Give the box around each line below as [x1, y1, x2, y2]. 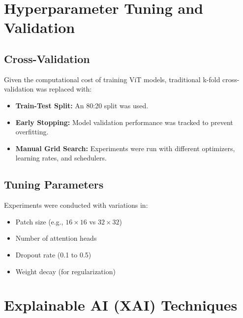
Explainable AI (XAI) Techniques [4, 295, 238, 315]
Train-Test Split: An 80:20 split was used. [15, 100, 149, 110]
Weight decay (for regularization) [15, 266, 116, 276]
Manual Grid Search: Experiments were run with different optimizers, [15, 143, 235, 153]
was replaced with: [35, 84, 92, 94]
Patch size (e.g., [15, 216, 63, 226]
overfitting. [15, 127, 49, 137]
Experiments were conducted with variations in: [4, 200, 148, 210]
